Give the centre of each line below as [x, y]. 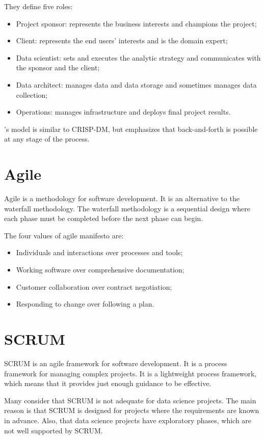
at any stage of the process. [47, 139]
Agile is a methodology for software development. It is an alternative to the [122, 198]
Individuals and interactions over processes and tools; [99, 252]
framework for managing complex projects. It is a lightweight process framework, [130, 373]
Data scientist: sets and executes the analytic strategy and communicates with [138, 57]
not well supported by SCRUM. [54, 430]
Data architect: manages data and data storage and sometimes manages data [136, 84]
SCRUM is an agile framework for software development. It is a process [116, 363]
